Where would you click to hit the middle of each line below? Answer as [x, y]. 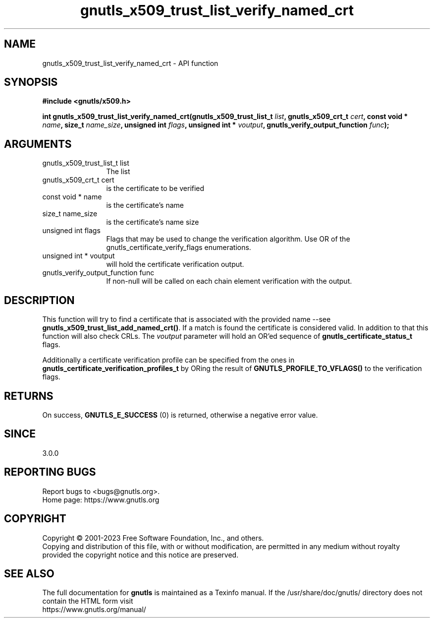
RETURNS [29, 396]
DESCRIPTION [39, 300]
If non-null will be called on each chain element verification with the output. [229, 281]
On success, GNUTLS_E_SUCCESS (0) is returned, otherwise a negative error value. [180, 415]
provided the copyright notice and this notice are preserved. [140, 555]
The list [118, 172]
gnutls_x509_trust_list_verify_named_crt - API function [130, 63]
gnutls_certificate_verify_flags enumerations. [179, 248]
